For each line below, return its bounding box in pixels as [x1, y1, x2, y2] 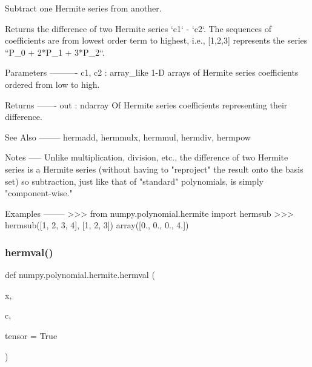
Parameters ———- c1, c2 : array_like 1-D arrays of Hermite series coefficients [5, 66, 299, 79]
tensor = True [5, 329, 58, 342]
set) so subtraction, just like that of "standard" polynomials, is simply [5, 174, 264, 187]
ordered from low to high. [5, 78, 100, 90]
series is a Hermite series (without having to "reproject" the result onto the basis [5, 162, 304, 175]
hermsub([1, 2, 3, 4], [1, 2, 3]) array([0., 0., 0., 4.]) [5, 219, 189, 231]
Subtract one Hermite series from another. [5, 2, 162, 14]
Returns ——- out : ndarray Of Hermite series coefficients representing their [5, 98, 288, 111]
